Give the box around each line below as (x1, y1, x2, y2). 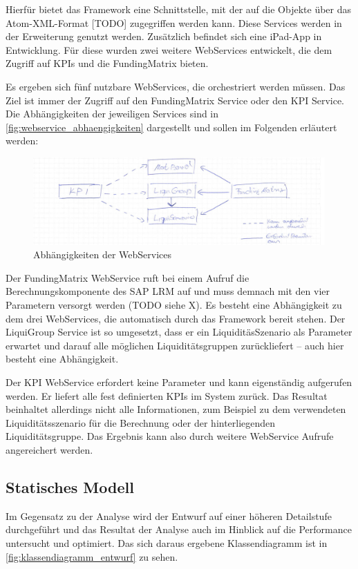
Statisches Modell (6, 476, 134, 497)
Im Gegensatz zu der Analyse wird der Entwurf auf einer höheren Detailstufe (6, 508, 332, 523)
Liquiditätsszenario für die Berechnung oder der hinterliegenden (6, 415, 276, 430)
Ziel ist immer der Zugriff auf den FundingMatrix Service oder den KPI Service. (6, 93, 344, 107)
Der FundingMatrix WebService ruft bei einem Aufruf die (6, 270, 249, 284)
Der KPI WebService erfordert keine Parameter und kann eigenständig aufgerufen (6, 374, 352, 389)
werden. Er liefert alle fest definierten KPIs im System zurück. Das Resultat (6, 388, 328, 403)
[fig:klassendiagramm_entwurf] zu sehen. (6, 549, 178, 563)
